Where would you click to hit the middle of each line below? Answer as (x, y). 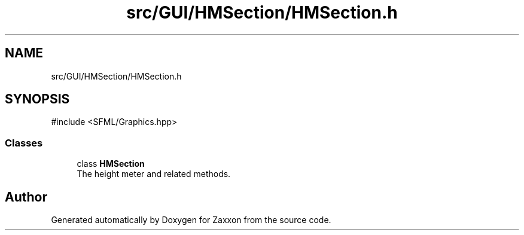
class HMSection (111, 164)
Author (26, 197)
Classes (24, 143)
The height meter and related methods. (154, 174)
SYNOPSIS (37, 99)
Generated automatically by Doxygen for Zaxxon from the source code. (191, 220)
